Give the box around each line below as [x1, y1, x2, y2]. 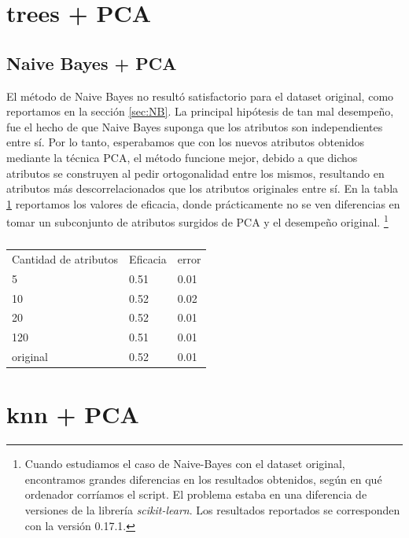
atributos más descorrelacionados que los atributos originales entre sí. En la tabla [6, 180, 399, 197]
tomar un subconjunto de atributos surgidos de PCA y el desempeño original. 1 [6, 212, 389, 230]
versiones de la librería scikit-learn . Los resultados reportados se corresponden [24, 502, 400, 518]
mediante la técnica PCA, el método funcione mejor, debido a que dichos [6, 149, 358, 165]
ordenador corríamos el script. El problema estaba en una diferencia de [24, 486, 367, 503]
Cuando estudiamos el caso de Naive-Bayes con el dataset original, [24, 455, 345, 472]
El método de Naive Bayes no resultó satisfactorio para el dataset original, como [6, 87, 394, 104]
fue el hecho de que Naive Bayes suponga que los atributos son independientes [6, 118, 383, 134]
